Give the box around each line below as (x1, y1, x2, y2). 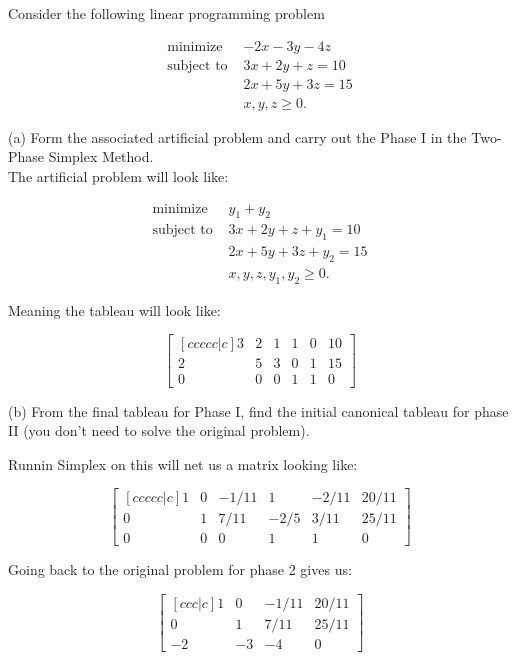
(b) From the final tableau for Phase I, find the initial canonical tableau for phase (8, 400, 509, 421)
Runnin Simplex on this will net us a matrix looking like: (8, 453, 358, 474)
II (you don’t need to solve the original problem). (8, 420, 310, 441)
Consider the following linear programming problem (8, 3, 325, 23)
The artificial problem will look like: (8, 165, 229, 186)
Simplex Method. (48, 146, 154, 167)
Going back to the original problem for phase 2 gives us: (8, 559, 352, 580)
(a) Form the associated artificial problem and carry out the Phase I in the (8, 126, 467, 147)
